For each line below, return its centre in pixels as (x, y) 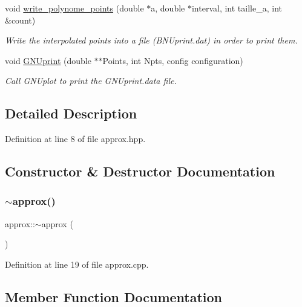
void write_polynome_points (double (74, 8)
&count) (20, 20)
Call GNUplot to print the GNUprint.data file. (91, 81)
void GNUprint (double (48, 60)
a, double (168, 8)
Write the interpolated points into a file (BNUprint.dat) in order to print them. (151, 40)
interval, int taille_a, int (237, 8)
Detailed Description (71, 113)
